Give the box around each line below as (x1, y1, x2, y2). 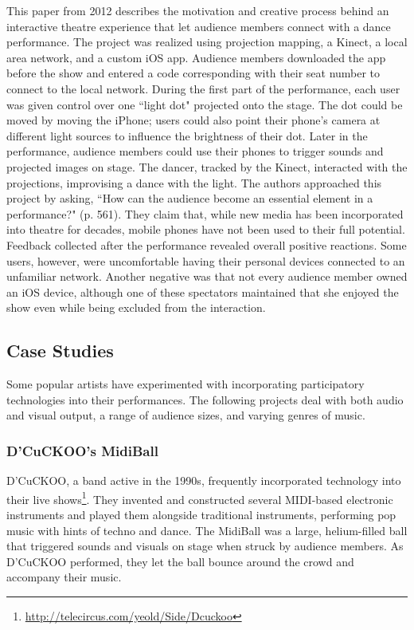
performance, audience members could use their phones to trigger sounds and (6, 143, 384, 159)
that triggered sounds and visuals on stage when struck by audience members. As (6, 537, 404, 554)
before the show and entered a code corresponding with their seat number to (6, 65, 381, 81)
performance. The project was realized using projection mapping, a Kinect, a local (6, 33, 408, 50)
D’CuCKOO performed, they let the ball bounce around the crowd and (6, 553, 354, 569)
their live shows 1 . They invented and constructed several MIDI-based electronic (6, 488, 393, 507)
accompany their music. (6, 569, 122, 585)
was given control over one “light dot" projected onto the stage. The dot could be (6, 96, 403, 112)
